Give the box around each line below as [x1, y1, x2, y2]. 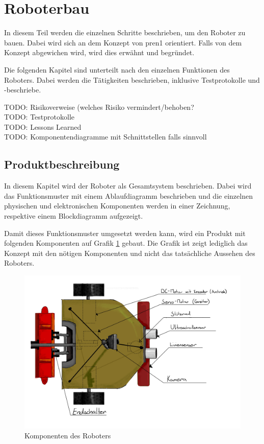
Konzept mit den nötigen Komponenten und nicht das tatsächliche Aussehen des [4, 247, 255, 258]
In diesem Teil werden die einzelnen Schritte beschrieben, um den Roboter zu [4, 27, 246, 38]
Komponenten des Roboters [24, 430, 111, 441]
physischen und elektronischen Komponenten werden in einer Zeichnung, [4, 200, 230, 211]
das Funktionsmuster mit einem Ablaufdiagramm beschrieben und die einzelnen [4, 190, 253, 201]
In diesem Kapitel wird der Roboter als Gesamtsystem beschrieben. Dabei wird [4, 180, 252, 191]
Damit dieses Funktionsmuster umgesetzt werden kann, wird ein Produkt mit [4, 227, 246, 238]
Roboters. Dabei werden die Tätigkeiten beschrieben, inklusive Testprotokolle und [4, 74, 260, 85]
